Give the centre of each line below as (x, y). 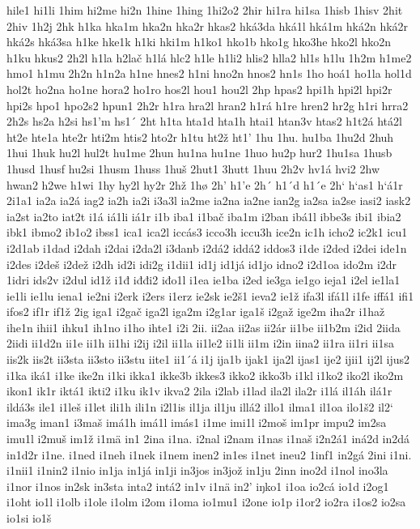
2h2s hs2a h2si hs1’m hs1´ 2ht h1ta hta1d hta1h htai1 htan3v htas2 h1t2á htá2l (204, 121)
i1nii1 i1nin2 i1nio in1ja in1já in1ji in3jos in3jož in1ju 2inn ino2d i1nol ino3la (197, 470)
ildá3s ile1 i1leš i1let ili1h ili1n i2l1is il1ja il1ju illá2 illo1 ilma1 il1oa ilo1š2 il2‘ (200, 406)
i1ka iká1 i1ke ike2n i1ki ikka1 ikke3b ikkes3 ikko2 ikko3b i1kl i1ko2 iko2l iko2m (205, 375)
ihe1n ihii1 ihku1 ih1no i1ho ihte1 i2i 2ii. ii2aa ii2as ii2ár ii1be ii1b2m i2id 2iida (204, 327)
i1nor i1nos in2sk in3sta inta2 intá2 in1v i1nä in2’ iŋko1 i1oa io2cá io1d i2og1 (198, 486)
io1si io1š (29, 518)
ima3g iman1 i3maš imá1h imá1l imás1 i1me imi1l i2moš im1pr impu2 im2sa (197, 422)
